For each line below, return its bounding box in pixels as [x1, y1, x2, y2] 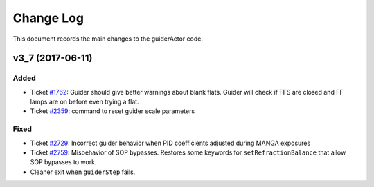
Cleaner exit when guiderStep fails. [30, 168, 136, 176]
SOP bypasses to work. [30, 158, 97, 166]
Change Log [12, 10, 84, 26]
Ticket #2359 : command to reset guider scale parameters [30, 107, 195, 115]
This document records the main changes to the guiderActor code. [12, 35, 204, 43]
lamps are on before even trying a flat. [30, 97, 139, 106]
